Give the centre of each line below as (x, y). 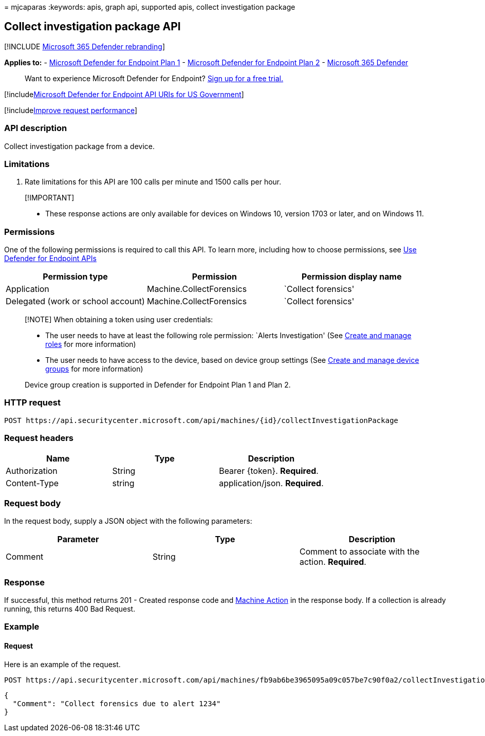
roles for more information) (91, 344)
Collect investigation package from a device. (80, 146)
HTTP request (32, 403)
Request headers (39, 438)
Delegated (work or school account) (75, 301)
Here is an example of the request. (62, 664)
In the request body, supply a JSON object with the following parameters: (128, 521)
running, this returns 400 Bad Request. (70, 609)
